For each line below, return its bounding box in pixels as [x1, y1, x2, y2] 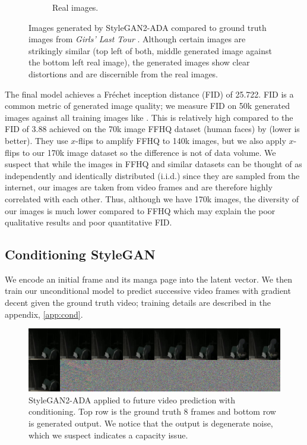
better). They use [5, 134, 68, 146]
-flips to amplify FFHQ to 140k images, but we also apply [75, 134, 286, 146]
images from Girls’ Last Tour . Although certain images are [29, 33, 246, 45]
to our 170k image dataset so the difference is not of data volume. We [22, 146, 276, 158]
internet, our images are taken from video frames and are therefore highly [5, 181, 273, 193]
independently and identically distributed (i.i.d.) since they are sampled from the [5, 169, 300, 181]
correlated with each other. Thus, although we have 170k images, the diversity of [5, 192, 299, 205]
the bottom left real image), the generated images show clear [29, 56, 250, 68]
